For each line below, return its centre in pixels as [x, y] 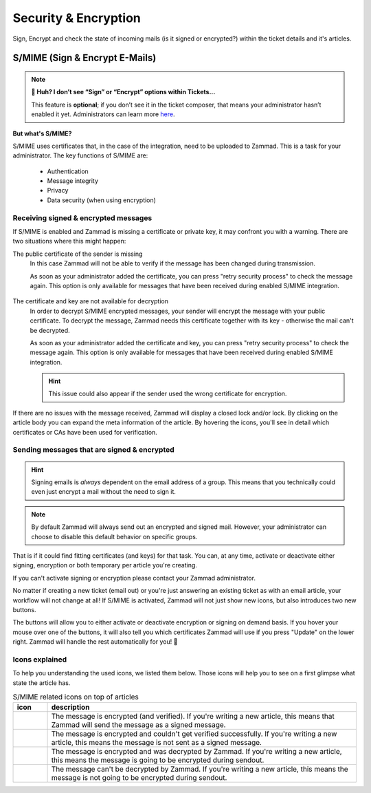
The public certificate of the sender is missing [78, 254]
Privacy [58, 191]
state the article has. [42, 683]
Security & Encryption [77, 18]
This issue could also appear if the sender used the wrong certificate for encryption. [168, 394]
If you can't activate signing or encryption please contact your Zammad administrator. [134, 578]
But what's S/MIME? [42, 133]
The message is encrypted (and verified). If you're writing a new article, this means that [193, 717]
